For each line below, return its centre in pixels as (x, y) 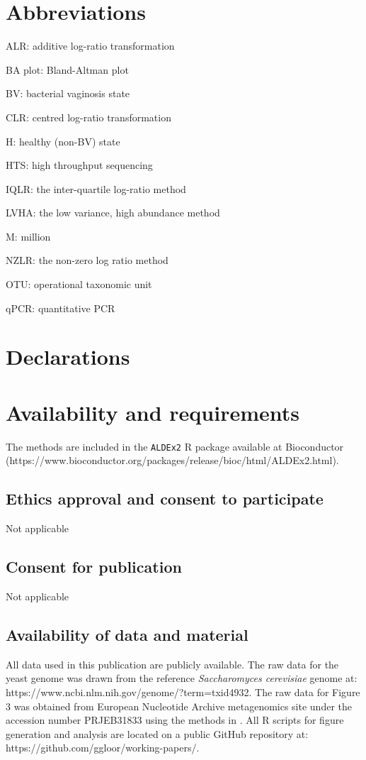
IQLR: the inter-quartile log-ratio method (96, 188)
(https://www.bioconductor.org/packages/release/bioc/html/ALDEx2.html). (172, 460)
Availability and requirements (153, 412)
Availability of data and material (127, 634)
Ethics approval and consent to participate (165, 499)
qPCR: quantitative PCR (61, 308)
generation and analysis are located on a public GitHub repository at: (157, 733)
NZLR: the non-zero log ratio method (87, 260)
